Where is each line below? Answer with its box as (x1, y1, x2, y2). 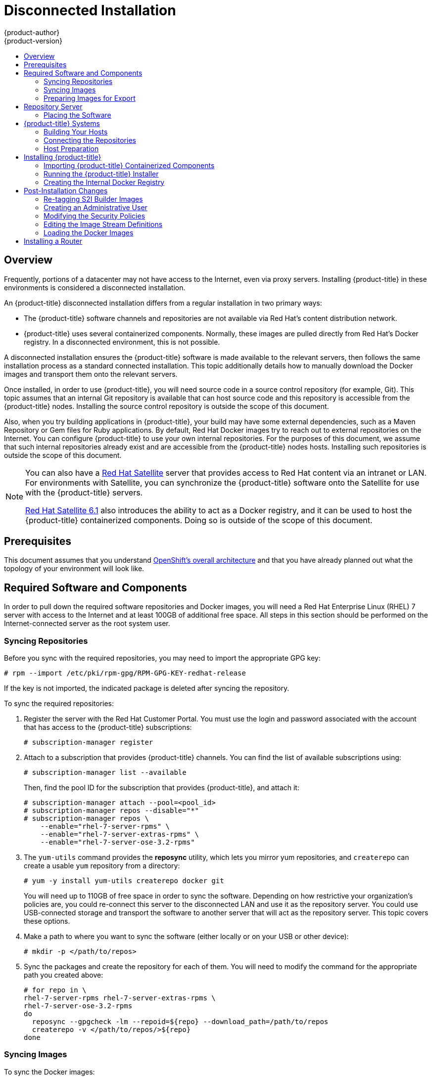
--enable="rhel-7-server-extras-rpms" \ (40, 830, 199, 839)
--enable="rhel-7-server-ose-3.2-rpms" (40, 838, 195, 847)
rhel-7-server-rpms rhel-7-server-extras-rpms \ (24, 994, 216, 1002)
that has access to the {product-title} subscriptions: (24, 723, 192, 732)
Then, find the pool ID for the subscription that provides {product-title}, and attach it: (24, 783, 299, 792)
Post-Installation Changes (24, 186, 108, 195)
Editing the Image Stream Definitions (44, 220, 163, 228)
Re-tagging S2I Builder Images (44, 194, 143, 203)
